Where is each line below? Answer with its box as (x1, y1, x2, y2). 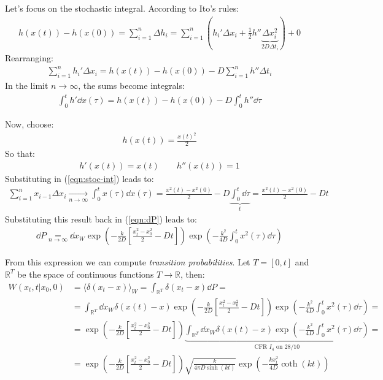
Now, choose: (5, 118, 54, 130)
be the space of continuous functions (17, 267, 154, 280)
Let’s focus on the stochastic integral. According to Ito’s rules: (5, 2, 239, 14)
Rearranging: (5, 51, 53, 64)
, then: (180, 267, 205, 280)
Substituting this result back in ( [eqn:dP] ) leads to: (5, 212, 197, 225)
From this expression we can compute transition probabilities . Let (5, 256, 250, 268)
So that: (5, 147, 36, 160)
